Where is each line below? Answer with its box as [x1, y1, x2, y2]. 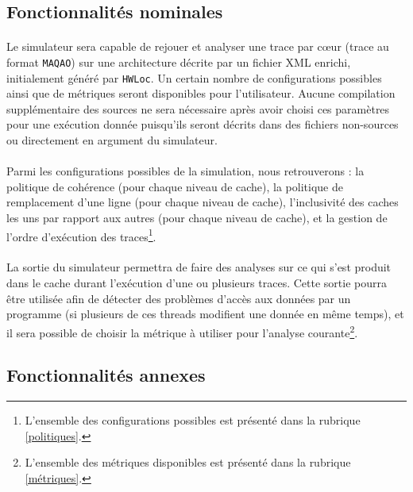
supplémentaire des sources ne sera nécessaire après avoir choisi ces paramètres [6, 100, 390, 117]
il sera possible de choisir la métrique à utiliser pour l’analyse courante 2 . [6, 321, 358, 340]
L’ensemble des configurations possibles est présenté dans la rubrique [25, 412, 361, 429]
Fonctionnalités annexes [6, 363, 206, 387]
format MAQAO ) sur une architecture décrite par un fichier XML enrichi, [6, 53, 351, 70]
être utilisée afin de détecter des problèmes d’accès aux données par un [6, 290, 351, 306]
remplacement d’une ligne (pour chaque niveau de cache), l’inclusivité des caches [6, 194, 399, 210]
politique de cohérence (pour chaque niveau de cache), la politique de [6, 178, 343, 194]
